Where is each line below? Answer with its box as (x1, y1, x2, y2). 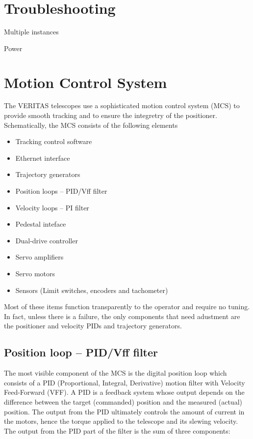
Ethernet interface (15, 152, 70, 163)
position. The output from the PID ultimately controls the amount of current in (4, 406, 245, 416)
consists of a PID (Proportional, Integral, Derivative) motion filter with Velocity (4, 377, 245, 387)
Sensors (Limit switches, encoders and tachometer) (15, 285, 168, 295)
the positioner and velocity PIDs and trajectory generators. (4, 321, 182, 331)
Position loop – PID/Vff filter (4, 345, 158, 360)
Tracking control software (15, 136, 92, 146)
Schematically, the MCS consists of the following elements (4, 119, 178, 130)
